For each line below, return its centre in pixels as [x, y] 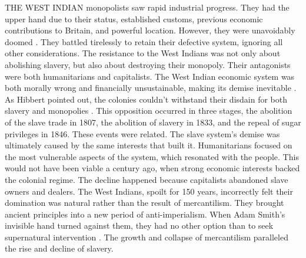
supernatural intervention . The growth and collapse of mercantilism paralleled [147, 237]
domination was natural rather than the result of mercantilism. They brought [144, 203]
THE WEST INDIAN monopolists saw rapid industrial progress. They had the [147, 7]
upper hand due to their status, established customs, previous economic [134, 18]
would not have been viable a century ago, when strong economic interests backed [152, 168]
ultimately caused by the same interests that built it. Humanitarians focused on [149, 145]
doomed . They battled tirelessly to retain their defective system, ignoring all [144, 41]
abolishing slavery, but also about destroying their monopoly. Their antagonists [148, 64]
